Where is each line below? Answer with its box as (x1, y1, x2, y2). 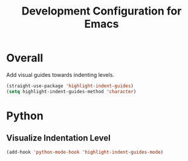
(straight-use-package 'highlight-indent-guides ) (6, 83, 134, 89)
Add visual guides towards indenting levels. (6, 71, 115, 78)
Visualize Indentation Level (6, 133, 111, 143)
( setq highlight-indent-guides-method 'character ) (6, 88, 137, 94)
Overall (6, 51, 44, 65)
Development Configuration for (21, 4, 182, 18)
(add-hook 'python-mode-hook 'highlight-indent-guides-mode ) (6, 149, 164, 155)
